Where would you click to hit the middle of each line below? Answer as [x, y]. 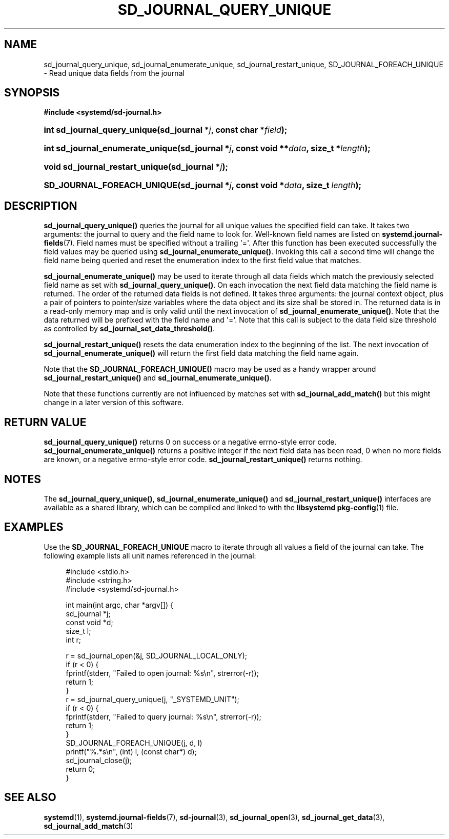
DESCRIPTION [41, 206]
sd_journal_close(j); [99, 760]
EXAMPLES [34, 527]
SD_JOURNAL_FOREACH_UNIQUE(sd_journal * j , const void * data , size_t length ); [203, 185]
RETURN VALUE [45, 422]
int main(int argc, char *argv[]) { [120, 605]
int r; [74, 640]
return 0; [80, 769]
